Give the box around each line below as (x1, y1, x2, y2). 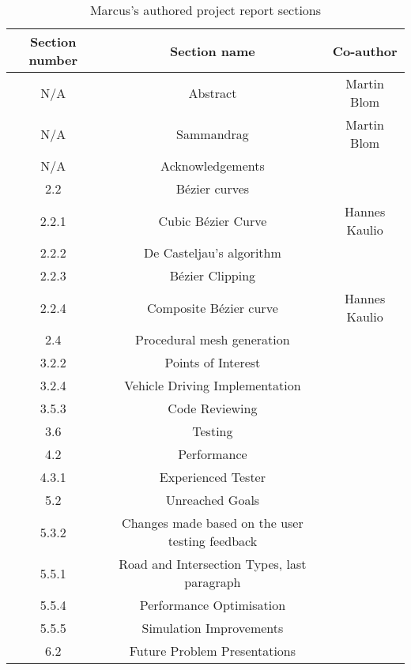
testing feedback (168, 532, 258, 550)
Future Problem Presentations (129, 642, 296, 660)
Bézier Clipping (169, 266, 256, 284)
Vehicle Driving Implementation (124, 376, 301, 394)
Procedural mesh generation (135, 330, 290, 348)
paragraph (184, 573, 241, 591)
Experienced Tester (159, 468, 266, 486)
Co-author (332, 41, 398, 60)
